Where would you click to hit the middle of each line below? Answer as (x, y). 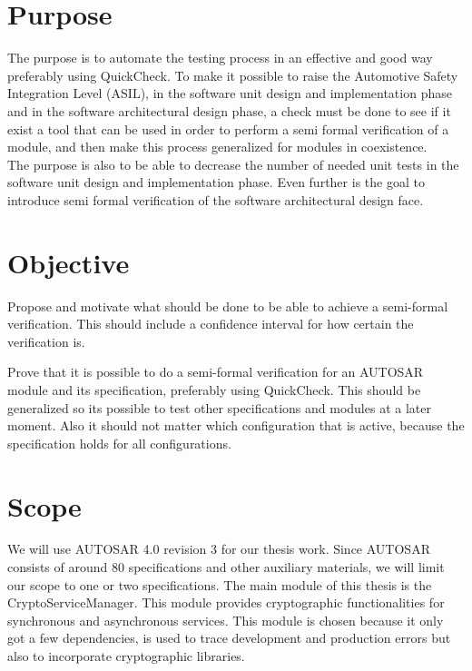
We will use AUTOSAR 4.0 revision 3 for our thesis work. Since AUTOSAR (219, 549)
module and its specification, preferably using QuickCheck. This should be (214, 389)
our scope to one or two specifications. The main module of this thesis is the (220, 584)
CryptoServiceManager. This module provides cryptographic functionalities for (226, 602)
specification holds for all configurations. (119, 443)
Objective (69, 262)
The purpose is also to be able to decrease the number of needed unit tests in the (233, 164)
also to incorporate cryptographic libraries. (126, 656)
